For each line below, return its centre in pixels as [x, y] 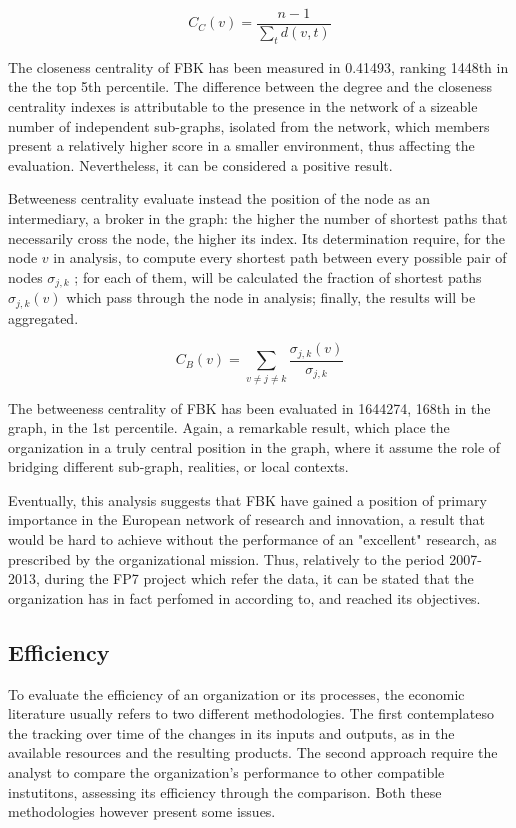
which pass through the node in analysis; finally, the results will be [271, 297]
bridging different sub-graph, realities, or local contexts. [178, 466]
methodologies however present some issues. [142, 811]
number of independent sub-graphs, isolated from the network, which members [249, 125]
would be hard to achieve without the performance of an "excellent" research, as [252, 539]
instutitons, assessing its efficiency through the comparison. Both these [225, 791]
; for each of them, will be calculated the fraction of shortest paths [278, 276]
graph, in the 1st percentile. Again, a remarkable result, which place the [229, 427]
